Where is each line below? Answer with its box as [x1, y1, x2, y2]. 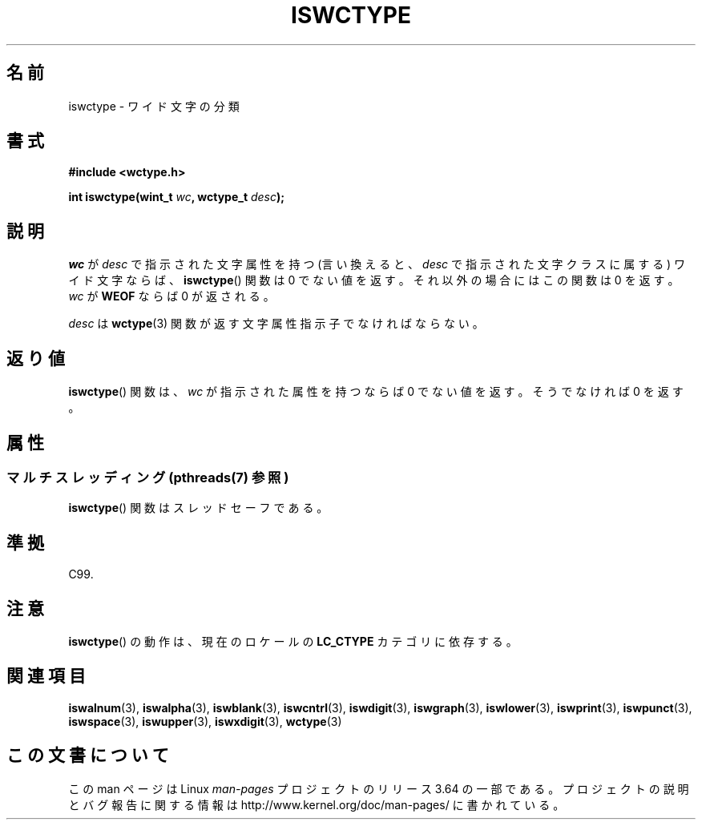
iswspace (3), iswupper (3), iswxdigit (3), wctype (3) [68, 714, 342, 728]
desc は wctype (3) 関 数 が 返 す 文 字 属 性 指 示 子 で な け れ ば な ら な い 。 [68, 316, 484, 331]
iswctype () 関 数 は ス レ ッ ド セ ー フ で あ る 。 [68, 501, 329, 515]
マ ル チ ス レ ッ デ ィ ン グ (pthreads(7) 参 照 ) [6, 469, 289, 486]
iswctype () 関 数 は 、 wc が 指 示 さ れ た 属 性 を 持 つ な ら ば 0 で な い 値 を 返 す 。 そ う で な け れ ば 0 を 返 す [68, 385, 684, 399]
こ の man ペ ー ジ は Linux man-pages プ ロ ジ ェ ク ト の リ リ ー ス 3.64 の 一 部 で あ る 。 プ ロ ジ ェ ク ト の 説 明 [68, 781, 689, 796]
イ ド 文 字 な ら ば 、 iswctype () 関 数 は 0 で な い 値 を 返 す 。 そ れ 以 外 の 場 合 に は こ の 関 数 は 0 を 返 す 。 [68, 273, 680, 288]
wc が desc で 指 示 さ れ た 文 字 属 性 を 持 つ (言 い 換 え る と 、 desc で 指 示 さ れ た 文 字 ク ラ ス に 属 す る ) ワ [68, 257, 686, 272]
